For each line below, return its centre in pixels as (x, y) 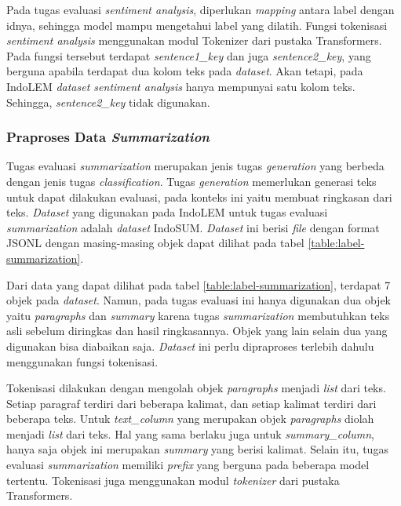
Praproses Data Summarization (108, 137)
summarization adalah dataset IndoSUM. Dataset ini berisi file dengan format (193, 227)
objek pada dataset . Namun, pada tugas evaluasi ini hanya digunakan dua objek (199, 300)
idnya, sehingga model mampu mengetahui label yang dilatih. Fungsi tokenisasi (197, 25)
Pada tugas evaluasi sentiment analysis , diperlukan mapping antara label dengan (200, 9)
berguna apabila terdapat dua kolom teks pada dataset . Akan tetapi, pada (185, 71)
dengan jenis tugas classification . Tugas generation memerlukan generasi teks (191, 181)
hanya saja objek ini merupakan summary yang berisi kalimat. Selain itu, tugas (197, 449)
